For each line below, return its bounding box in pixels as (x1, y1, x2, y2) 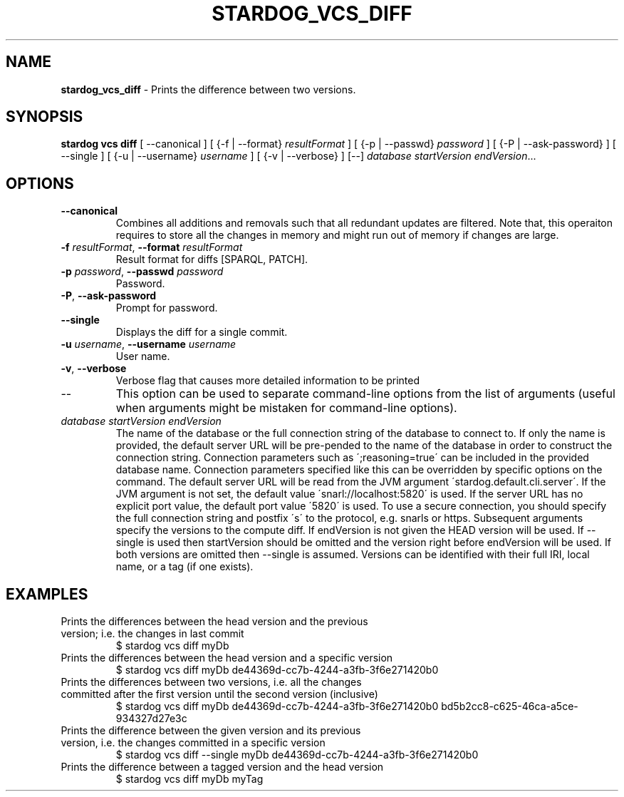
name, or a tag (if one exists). (115, 560, 254, 573)
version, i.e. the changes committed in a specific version (61, 736, 326, 749)
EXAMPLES (6, 585, 88, 603)
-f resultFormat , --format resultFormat (61, 241, 243, 254)
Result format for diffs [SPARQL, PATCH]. (115, 253, 308, 266)
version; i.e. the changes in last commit (61, 627, 244, 640)
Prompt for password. (115, 302, 218, 314)
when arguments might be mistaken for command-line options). (115, 401, 457, 416)
